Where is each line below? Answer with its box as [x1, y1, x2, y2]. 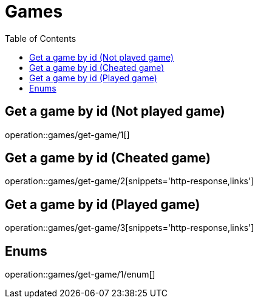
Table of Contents [5, 33, 76, 44]
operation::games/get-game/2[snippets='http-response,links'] [5, 176, 254, 187]
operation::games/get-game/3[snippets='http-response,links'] [5, 222, 254, 233]
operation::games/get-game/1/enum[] [5, 269, 155, 280]
